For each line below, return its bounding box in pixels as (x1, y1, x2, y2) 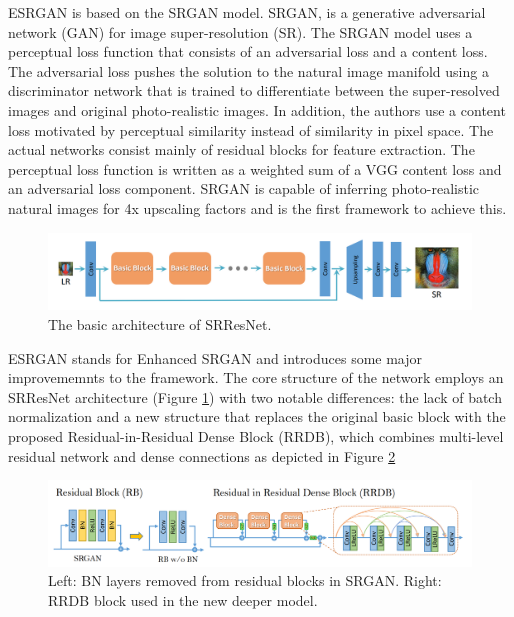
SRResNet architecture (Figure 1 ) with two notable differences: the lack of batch (8, 386, 502, 407)
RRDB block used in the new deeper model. (48, 589, 318, 610)
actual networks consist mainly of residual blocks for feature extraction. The (8, 139, 475, 160)
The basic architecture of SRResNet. (48, 313, 272, 334)
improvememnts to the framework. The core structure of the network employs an (8, 367, 504, 388)
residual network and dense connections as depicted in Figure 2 (8, 445, 396, 466)
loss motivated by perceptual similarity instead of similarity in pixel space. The (8, 119, 494, 140)
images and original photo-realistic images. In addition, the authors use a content (8, 99, 506, 120)
